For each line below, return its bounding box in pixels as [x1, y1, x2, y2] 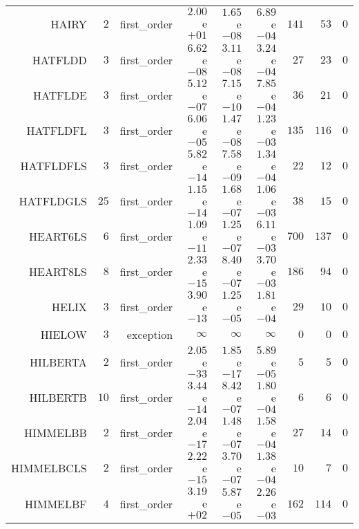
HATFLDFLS [20, 158, 87, 174]
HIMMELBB [24, 425, 87, 440]
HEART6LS [29, 228, 87, 244]
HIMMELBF [25, 496, 87, 512]
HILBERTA [30, 354, 87, 370]
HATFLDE [33, 87, 87, 103]
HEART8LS [29, 263, 87, 279]
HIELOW [40, 326, 87, 342]
